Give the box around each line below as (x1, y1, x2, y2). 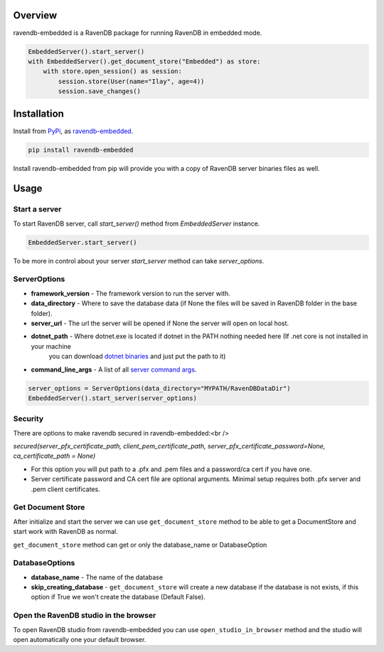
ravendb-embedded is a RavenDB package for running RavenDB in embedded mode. (13, 28, 262, 37)
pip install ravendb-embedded (28, 146, 134, 154)
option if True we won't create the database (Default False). (31, 593, 206, 601)
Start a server (13, 204, 62, 214)
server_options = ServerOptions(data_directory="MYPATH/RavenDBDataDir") (28, 384, 291, 392)
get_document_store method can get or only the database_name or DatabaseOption (13, 540, 267, 549)
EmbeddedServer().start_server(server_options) (28, 394, 197, 402)
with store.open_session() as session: (43, 68, 183, 75)
